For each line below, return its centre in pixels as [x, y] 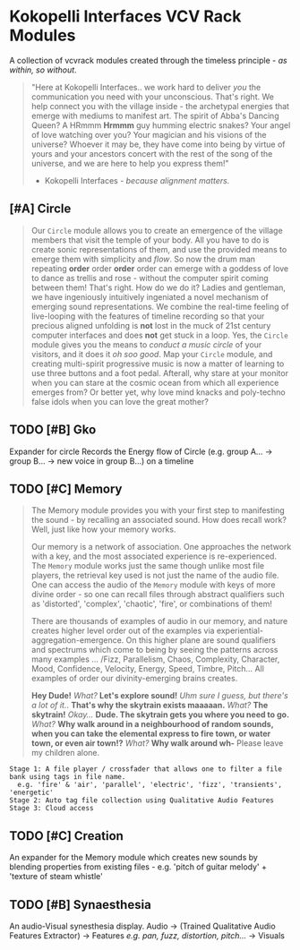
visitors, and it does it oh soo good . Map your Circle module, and [152, 354]
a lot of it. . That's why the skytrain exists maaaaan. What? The [150, 706]
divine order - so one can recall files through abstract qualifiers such [158, 595]
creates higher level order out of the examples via [123, 631]
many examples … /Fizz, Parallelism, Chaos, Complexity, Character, [155, 659]
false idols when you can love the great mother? [120, 401]
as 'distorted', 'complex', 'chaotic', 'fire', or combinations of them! [152, 604]
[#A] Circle [40, 209]
